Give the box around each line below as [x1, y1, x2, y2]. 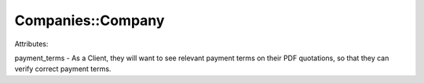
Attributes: [14, 39, 49, 49]
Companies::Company [14, 12, 165, 29]
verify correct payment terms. [14, 64, 111, 74]
